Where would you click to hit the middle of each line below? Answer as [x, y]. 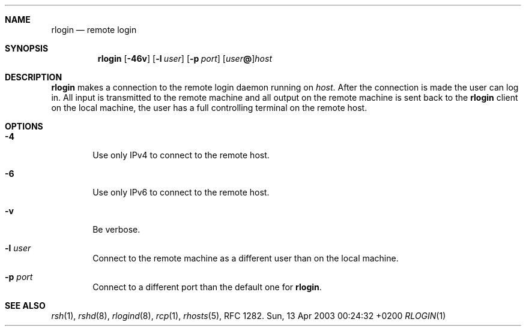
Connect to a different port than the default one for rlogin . [207, 287]
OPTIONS [24, 126]
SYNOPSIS [27, 48]
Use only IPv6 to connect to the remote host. [181, 192]
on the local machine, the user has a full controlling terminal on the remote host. [209, 108]
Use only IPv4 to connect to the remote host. [181, 155]
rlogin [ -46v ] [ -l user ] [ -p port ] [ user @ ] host [185, 58]
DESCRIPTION [34, 77]
